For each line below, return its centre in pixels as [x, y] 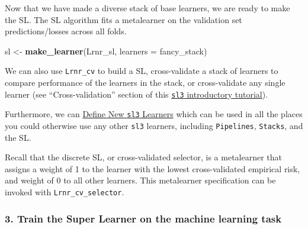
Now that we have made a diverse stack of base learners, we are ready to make [147, 8]
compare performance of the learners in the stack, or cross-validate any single [145, 83]
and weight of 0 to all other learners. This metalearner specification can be [140, 180]
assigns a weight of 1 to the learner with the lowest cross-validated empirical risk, [153, 168]
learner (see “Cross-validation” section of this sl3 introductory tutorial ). [137, 94]
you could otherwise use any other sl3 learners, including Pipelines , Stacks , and [154, 125]
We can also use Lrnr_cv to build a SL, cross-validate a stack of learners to [142, 71]
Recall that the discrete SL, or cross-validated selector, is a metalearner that [144, 157]
